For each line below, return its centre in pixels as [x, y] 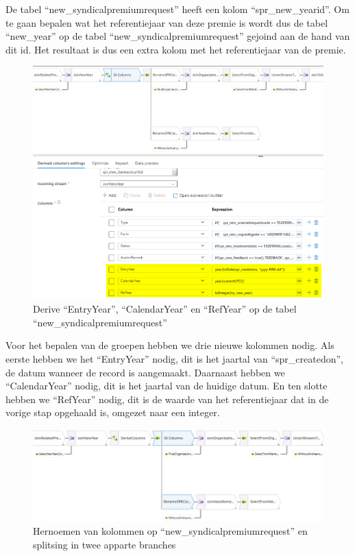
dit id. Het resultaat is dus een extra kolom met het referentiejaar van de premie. [176, 49]
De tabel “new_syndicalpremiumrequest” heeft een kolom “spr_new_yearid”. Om [177, 9]
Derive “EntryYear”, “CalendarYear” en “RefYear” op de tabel [165, 309]
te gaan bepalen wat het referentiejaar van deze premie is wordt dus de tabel [167, 22]
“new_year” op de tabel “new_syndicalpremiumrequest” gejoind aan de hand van [178, 36]
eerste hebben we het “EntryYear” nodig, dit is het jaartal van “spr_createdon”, [174, 358]
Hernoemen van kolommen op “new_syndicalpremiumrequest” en [170, 531]
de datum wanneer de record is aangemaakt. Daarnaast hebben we [145, 372]
